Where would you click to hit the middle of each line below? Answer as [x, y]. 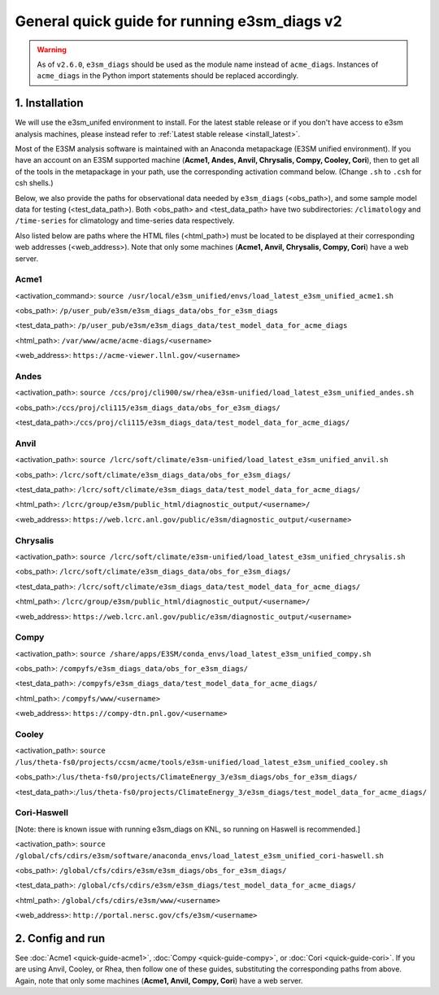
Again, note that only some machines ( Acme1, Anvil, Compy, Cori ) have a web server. [159, 980]
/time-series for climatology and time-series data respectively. [125, 220]
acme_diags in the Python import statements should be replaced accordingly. [168, 76]
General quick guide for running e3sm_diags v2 [179, 21]
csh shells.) [34, 183]
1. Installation [50, 103]
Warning [52, 50]
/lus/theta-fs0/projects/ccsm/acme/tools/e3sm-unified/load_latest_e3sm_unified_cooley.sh [202, 762]
